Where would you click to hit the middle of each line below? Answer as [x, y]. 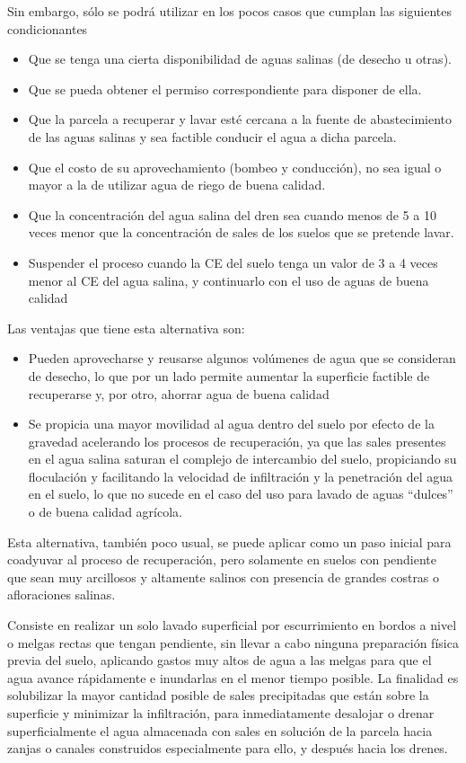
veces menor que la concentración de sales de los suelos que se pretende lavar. [241, 232]
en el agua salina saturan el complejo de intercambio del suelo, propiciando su [242, 459]
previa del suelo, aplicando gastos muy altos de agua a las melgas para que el [220, 660]
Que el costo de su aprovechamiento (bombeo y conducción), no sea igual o [235, 167]
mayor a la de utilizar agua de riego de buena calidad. [177, 185]
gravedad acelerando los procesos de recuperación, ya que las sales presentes [237, 441]
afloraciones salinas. [62, 594]
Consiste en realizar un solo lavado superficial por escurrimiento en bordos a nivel [232, 625]
